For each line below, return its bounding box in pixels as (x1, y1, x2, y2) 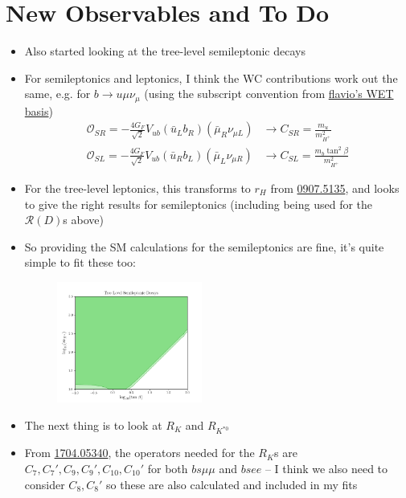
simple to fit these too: (24, 254, 136, 271)
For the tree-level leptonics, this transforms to (24, 179, 251, 196)
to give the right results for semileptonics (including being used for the (24, 195, 373, 212)
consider (24, 476, 65, 492)
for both (147, 459, 188, 476)
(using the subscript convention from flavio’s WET (144, 85, 394, 102)
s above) (63, 211, 104, 228)
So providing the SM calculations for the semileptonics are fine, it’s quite (24, 238, 384, 255)
